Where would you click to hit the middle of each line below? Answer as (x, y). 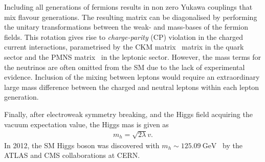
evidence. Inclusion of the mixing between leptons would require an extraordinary (132, 77)
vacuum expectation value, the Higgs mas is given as (86, 124)
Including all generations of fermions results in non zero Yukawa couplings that (128, 7)
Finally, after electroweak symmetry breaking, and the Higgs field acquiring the (128, 114)
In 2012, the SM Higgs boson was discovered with (82, 145)
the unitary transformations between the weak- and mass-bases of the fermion (126, 27)
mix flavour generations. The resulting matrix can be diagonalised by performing (131, 17)
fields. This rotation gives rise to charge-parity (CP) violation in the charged (124, 37)
